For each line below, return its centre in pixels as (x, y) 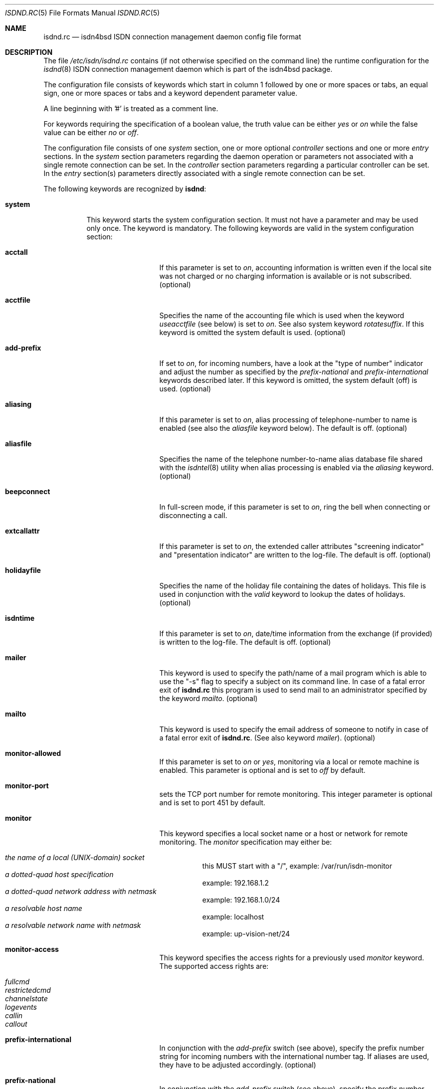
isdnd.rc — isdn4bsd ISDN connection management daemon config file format (172, 37)
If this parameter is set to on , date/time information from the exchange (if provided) (296, 634)
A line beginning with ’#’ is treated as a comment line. (131, 108)
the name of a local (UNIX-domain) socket (75, 857)
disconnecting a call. (193, 515)
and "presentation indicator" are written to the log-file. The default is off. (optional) (295, 555)
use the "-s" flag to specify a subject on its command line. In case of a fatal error (292, 681)
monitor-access (32, 949)
